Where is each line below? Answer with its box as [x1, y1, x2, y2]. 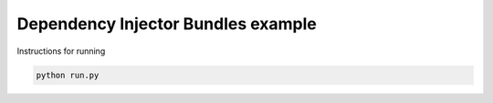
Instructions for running [16, 46, 106, 57]
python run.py [36, 69, 100, 80]
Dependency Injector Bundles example [16, 14, 317, 34]
